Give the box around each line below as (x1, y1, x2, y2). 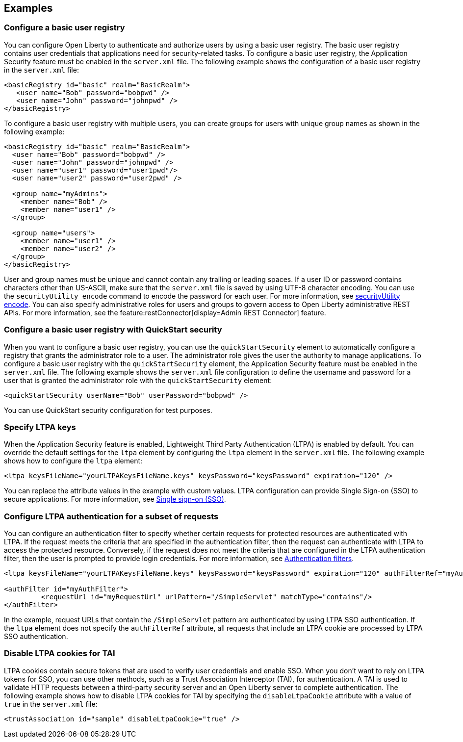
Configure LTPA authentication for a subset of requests (4, 511, 219, 521)
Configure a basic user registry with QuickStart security (4, 325, 222, 335)
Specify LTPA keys (4, 422, 76, 432)
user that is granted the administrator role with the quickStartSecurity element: (4, 376, 272, 384)
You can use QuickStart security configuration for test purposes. (4, 406, 212, 414)
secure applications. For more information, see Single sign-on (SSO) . (4, 495, 226, 504)
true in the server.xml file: (4, 699, 98, 708)
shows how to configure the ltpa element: (4, 457, 143, 465)
